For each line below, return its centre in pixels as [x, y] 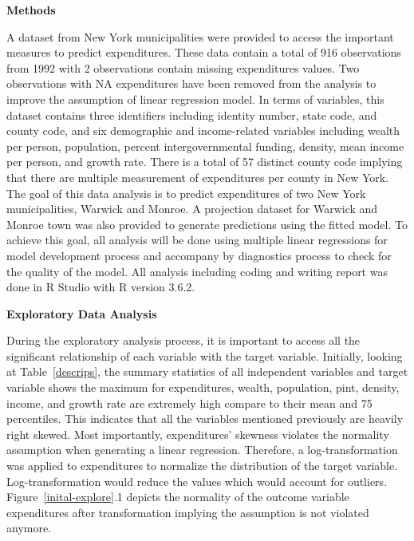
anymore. [29, 528]
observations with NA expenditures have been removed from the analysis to [191, 83]
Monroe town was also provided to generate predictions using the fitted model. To [207, 224]
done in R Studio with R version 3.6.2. [101, 287]
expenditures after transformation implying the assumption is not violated [188, 512]
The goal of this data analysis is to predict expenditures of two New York [186, 193]
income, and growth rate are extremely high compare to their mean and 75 [189, 403]
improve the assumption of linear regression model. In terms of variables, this [195, 99]
